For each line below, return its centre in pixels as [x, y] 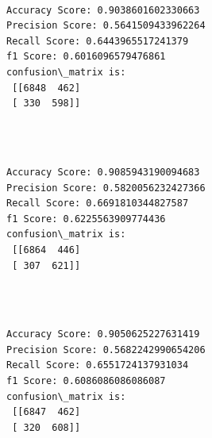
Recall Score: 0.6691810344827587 [98, 204]
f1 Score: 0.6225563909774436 [86, 219]
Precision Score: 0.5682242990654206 [106, 350]
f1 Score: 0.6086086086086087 [86, 381]
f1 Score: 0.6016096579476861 [86, 57]
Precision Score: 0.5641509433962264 [106, 26]
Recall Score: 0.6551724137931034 [98, 365]
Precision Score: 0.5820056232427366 [106, 188]
